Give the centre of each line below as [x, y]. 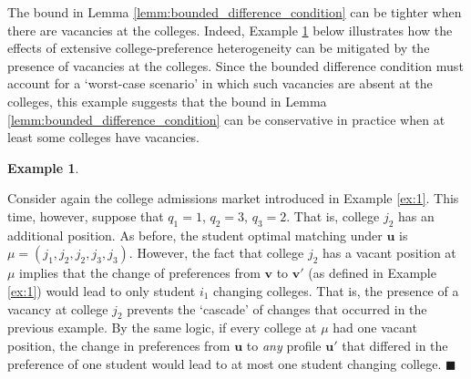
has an [416, 215]
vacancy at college [58, 308]
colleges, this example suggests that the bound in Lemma [167, 101]
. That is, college [333, 215]
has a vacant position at [389, 253]
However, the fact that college [220, 253]
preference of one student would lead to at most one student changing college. [225, 363]
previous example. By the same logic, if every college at [162, 328]
